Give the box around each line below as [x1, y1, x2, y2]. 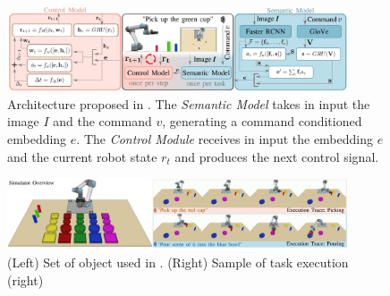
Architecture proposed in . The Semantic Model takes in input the [7, 94, 370, 113]
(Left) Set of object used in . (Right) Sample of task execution [7, 252, 349, 271]
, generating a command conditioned [162, 112, 362, 131]
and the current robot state [7, 147, 157, 165]
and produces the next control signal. [174, 147, 379, 165]
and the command [53, 112, 152, 131]
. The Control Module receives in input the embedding [76, 130, 374, 148]
